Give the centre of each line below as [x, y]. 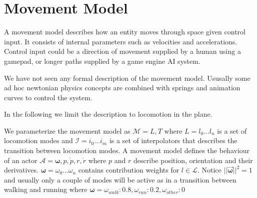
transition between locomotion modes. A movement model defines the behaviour [127, 150]
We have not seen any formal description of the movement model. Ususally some [127, 78]
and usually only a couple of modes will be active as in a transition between [120, 179]
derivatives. [21, 170]
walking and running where [46, 189]
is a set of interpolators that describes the [173, 140]
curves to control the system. [48, 97]
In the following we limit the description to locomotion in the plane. [108, 114]
